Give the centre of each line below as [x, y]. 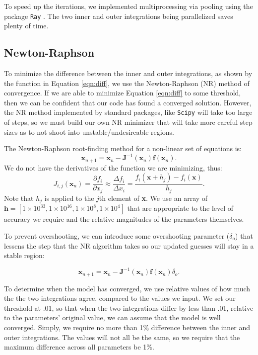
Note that [19, 198]
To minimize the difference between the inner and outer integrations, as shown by [128, 73]
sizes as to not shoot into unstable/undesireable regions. [89, 132]
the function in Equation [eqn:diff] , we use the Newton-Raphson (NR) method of [127, 83]
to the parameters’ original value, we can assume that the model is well [112, 317]
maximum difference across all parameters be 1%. [79, 347]
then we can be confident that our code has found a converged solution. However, [128, 102]
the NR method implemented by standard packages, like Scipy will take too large [128, 112]
